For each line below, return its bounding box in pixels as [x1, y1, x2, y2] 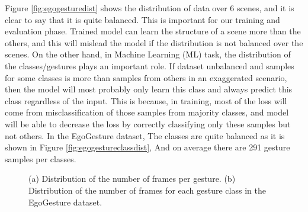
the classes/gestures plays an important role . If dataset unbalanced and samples [5, 59, 294, 72]
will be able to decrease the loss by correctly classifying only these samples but [5, 117, 291, 130]
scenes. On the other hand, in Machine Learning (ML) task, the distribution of [5, 48, 291, 60]
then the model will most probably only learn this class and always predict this [5, 83, 293, 95]
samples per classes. [5, 152, 76, 165]
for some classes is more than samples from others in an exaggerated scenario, [5, 71, 287, 83]
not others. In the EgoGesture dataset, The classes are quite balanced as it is [5, 129, 285, 142]
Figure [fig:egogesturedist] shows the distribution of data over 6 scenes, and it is [5, 2, 294, 14]
